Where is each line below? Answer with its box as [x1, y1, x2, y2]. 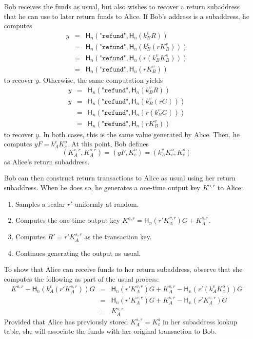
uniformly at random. [75, 198, 139, 209]
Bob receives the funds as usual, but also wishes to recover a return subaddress [4, 1, 240, 11]
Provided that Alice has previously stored [4, 316, 128, 326]
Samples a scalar [15, 198, 65, 209]
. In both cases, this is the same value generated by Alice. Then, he [39, 129, 240, 139]
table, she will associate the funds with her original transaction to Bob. [4, 326, 216, 336]
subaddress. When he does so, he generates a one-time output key [4, 182, 201, 192]
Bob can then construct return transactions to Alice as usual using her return [4, 173, 236, 183]
